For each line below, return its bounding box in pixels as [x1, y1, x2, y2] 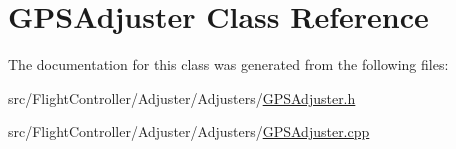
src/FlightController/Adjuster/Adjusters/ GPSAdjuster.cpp [8, 121, 370, 142]
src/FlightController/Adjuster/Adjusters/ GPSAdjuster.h [8, 87, 356, 108]
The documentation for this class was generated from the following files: [8, 54, 449, 75]
